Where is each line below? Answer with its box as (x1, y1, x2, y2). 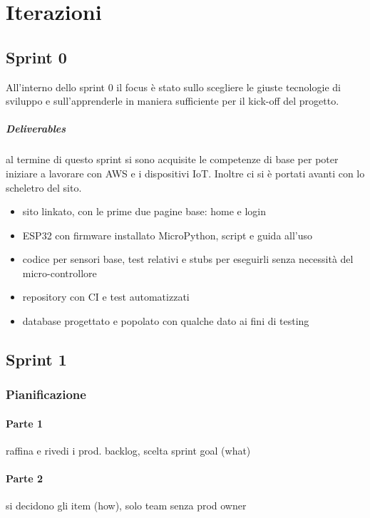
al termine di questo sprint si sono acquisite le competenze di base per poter (6, 152, 339, 167)
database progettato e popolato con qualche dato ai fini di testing (22, 314, 309, 328)
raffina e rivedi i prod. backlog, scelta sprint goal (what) (6, 443, 251, 458)
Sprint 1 (6, 348, 67, 371)
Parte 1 (6, 415, 43, 430)
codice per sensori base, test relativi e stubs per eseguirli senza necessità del (22, 252, 354, 266)
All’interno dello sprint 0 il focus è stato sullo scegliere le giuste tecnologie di (6, 79, 341, 94)
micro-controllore (22, 265, 97, 280)
